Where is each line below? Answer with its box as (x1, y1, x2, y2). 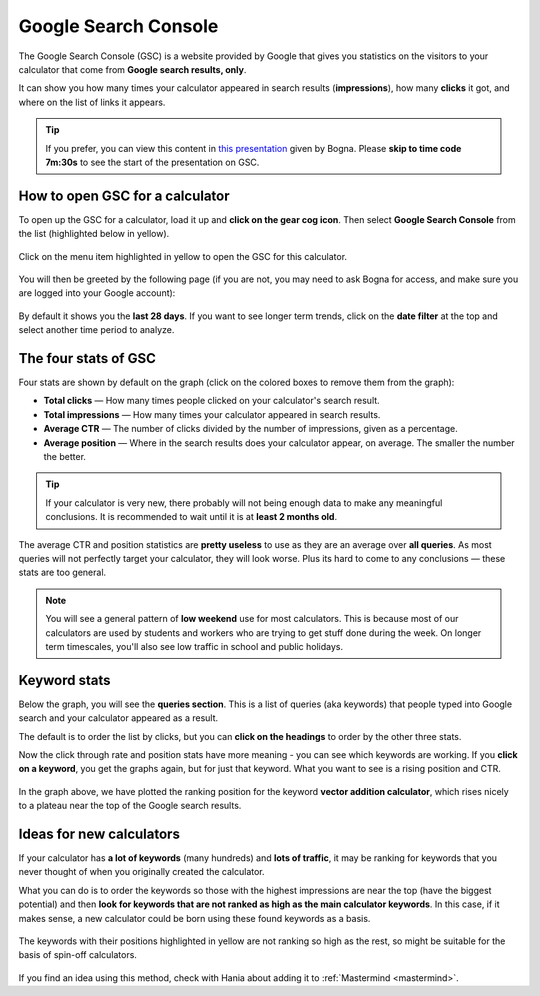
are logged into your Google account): (18, 287, 176, 299)
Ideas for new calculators (18, 825, 180, 842)
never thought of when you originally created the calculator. (18, 866, 265, 878)
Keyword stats (18, 671, 111, 689)
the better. (43, 451, 87, 462)
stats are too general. (18, 566, 107, 579)
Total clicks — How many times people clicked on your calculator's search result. (43, 395, 380, 407)
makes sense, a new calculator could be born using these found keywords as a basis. (18, 912, 371, 924)
